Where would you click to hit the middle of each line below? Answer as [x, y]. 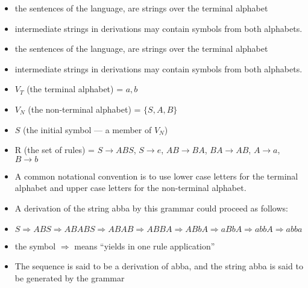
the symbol [35, 246]
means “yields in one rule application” [145, 246]
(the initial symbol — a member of [87, 129]
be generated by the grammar [70, 277]
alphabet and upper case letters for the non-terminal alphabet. [130, 188]
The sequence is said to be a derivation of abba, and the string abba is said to [159, 266]
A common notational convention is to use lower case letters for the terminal [156, 176]
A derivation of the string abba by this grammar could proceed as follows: [151, 208]
